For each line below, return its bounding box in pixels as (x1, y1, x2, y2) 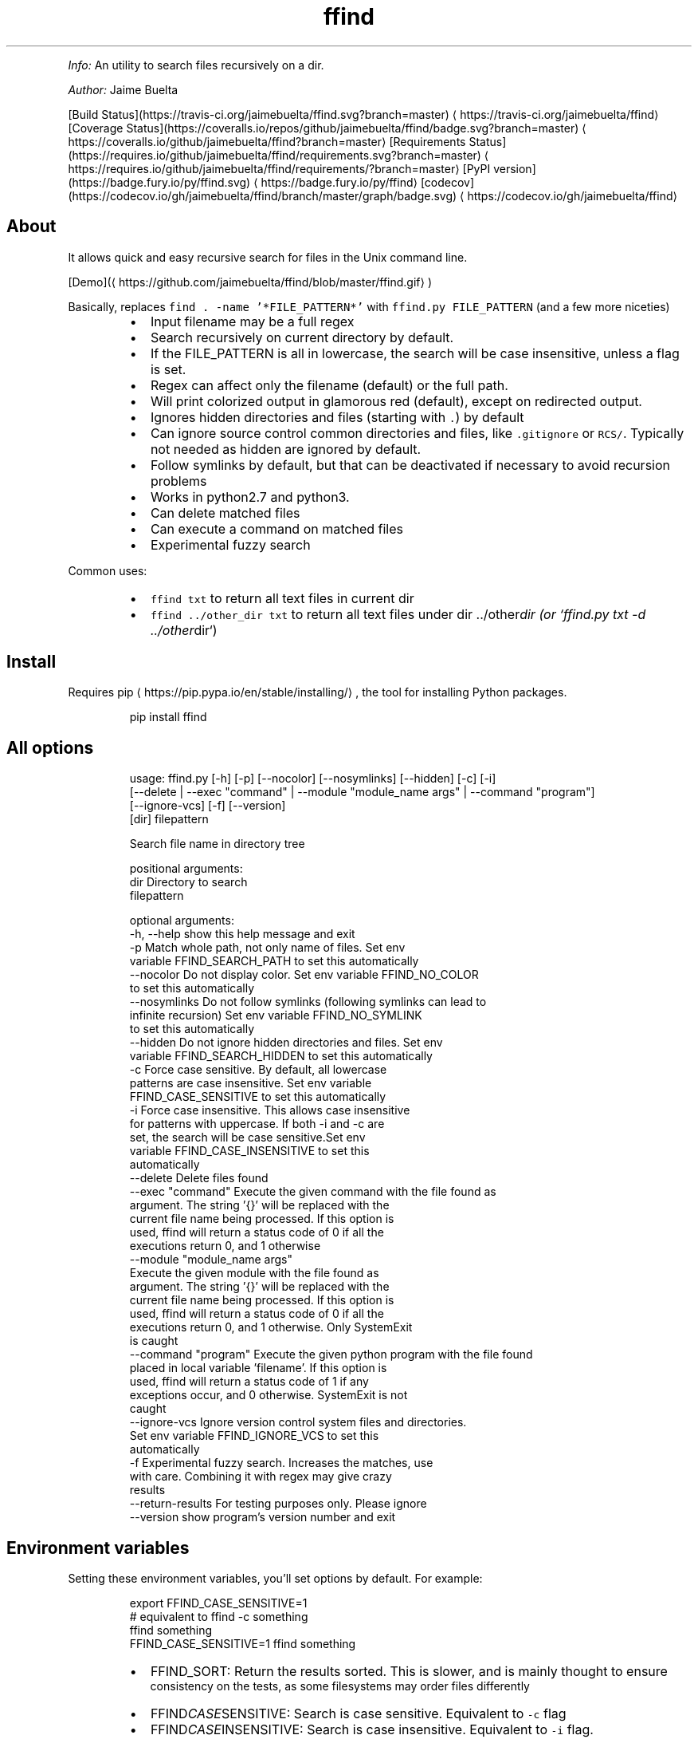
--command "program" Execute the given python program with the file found (129, 1347, 533, 1362)
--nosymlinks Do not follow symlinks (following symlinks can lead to (129, 995, 487, 1009)
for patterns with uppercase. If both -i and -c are (129, 1117, 385, 1131)
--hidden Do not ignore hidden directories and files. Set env (129, 1035, 443, 1050)
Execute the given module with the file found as (129, 1266, 379, 1280)
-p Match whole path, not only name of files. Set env (129, 940, 406, 955)
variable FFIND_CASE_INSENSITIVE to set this (129, 1144, 370, 1158)
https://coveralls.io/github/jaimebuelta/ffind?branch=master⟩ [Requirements (68, 134, 466, 148)
